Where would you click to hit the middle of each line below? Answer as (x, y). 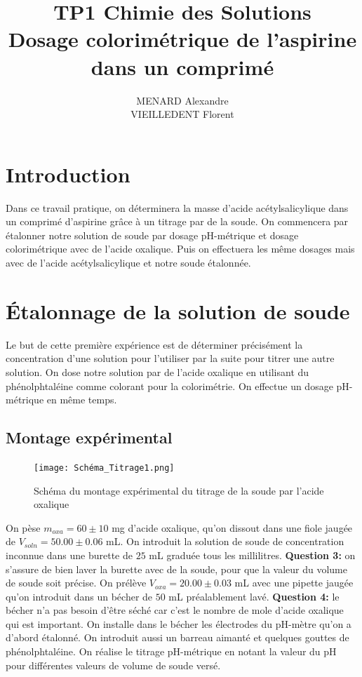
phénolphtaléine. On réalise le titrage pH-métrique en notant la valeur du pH (171, 651)
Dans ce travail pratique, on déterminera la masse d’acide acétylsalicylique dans (177, 207)
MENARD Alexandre (182, 100)
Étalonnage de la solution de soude (178, 310)
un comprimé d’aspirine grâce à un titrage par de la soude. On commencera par (177, 221)
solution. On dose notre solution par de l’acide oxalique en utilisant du (157, 371)
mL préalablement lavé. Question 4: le (254, 596)
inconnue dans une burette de (69, 555)
